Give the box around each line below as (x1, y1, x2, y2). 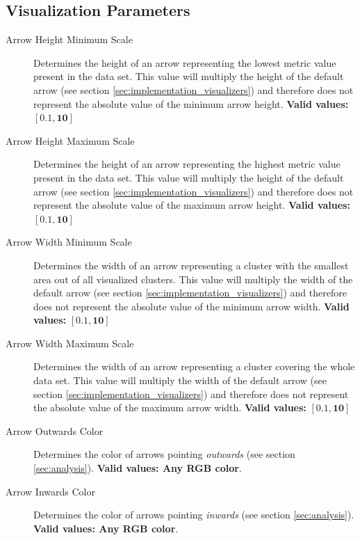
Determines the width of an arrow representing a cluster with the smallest (33, 257, 349, 272)
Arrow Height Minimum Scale (6, 32, 133, 47)
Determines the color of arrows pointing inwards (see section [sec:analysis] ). (33, 507, 354, 522)
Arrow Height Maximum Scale (6, 133, 135, 148)
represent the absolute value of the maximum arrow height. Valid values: (33, 198, 350, 212)
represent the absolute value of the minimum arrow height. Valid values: (33, 96, 349, 111)
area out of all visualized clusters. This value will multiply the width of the (33, 271, 353, 286)
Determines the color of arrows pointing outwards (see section (33, 447, 295, 461)
